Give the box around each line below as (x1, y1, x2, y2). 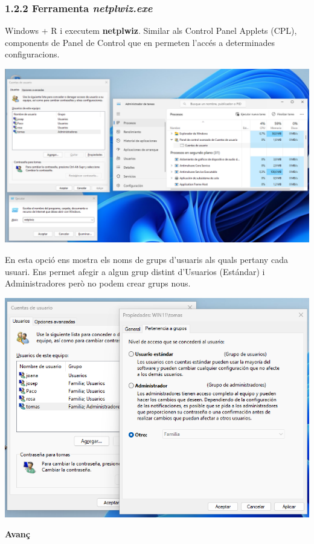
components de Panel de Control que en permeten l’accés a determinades (5, 36, 275, 48)
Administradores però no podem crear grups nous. (5, 277, 191, 290)
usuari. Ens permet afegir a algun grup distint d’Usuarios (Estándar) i (5, 265, 265, 277)
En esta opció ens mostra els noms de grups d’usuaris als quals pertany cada (5, 253, 288, 266)
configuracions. (5, 48, 60, 60)
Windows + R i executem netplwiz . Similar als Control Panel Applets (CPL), (5, 24, 297, 37)
